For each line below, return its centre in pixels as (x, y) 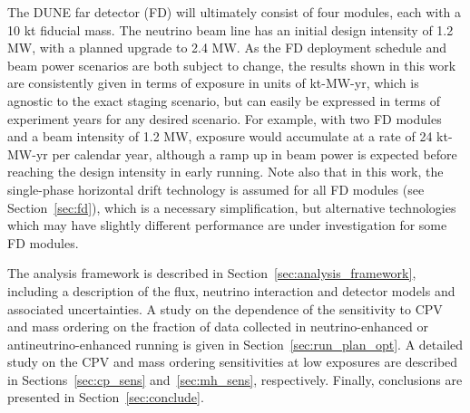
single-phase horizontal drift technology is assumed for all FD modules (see (216, 189)
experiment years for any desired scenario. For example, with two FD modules (225, 118)
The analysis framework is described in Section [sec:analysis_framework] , (212, 273)
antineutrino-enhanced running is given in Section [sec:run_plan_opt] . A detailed (235, 344)
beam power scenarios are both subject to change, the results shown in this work (232, 65)
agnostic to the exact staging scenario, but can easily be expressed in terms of (224, 100)
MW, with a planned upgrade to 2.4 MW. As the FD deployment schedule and (227, 48)
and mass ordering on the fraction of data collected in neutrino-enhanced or (218, 327)
